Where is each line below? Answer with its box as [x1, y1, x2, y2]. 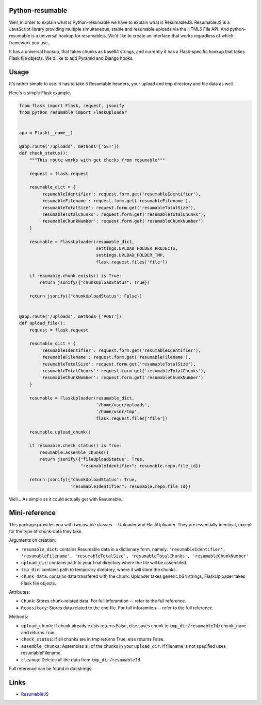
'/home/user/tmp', [96, 409, 140, 414]
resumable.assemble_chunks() [39, 449, 109, 455]
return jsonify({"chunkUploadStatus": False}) [29, 293, 143, 299]
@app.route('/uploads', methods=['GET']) [19, 144, 119, 149]
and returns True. [21, 629, 56, 635]
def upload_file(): [19, 321, 65, 326]
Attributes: [9, 589, 30, 595]
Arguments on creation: [9, 537, 56, 543]
